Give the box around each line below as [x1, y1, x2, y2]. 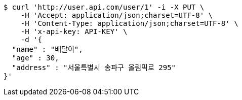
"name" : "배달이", [12, 45, 83, 53]
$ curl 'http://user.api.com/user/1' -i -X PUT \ [4, 3, 205, 11]
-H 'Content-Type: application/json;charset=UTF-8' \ [20, 19, 238, 27]
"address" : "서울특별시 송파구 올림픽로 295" [12, 63, 176, 72]
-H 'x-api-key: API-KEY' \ [20, 27, 128, 36]
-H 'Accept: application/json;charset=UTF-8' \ [20, 11, 213, 19]
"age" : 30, [12, 54, 59, 62]
